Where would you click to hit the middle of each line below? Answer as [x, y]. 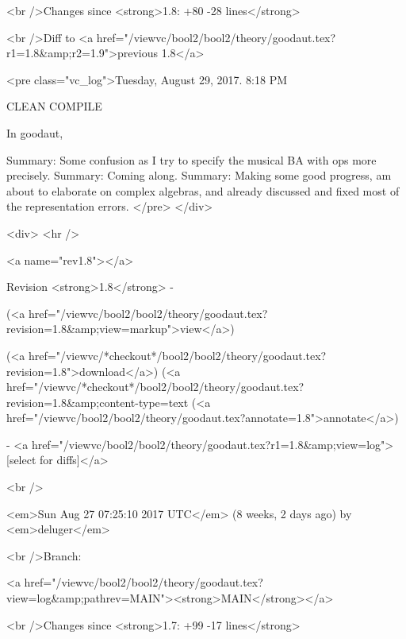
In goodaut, [35, 132]
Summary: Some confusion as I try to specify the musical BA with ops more [192, 159]
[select [21, 460]
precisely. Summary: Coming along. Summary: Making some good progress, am [199, 175]
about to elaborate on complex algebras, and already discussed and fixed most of [203, 190]
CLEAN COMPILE [54, 106]
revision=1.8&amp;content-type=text [98, 402]
